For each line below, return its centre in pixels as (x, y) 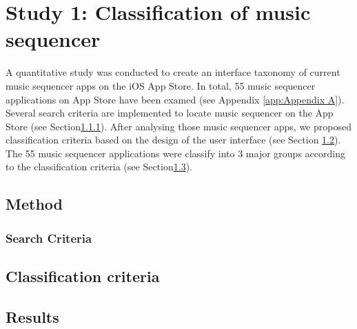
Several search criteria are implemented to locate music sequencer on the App (170, 113)
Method (34, 204)
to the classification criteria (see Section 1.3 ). (99, 167)
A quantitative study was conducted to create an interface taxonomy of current (173, 72)
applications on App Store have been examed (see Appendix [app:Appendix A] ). (175, 99)
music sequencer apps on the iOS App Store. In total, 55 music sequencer (161, 85)
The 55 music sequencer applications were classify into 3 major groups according (175, 153)
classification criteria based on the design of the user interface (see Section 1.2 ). (173, 140)
